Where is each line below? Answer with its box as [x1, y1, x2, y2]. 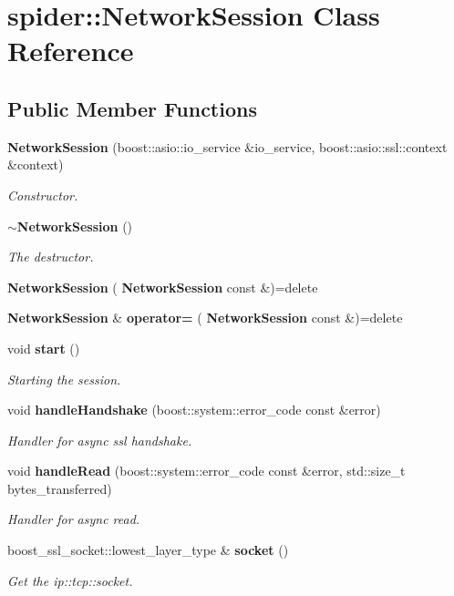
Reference [7, 32, 134, 69]
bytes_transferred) [7, 478, 112, 498]
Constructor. [7, 185, 78, 204]
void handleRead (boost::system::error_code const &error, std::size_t [7, 461, 406, 480]
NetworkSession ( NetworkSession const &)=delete [7, 277, 318, 296]
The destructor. [7, 247, 94, 266]
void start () [7, 338, 80, 357]
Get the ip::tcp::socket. [7, 570, 133, 590]
